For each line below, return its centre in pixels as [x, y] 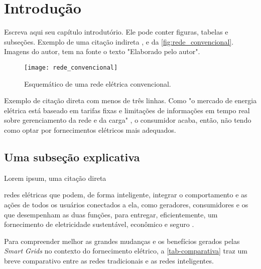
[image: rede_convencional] [71, 67]
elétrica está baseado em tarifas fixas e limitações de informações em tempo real [127, 110]
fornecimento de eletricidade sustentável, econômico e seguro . [99, 224]
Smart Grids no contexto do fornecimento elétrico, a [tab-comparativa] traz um [126, 251]
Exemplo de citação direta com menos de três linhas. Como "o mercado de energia [130, 100]
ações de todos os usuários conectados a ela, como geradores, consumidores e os [126, 204]
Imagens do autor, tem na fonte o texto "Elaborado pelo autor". [102, 51]
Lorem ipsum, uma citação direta [55, 178]
